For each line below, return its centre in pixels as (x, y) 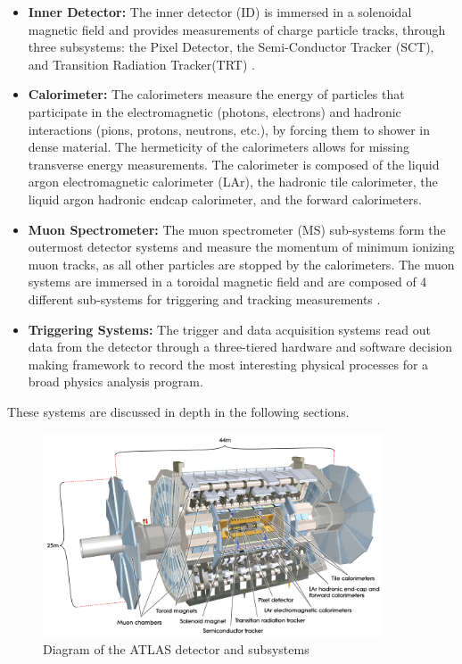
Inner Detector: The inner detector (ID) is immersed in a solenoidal (220, 12)
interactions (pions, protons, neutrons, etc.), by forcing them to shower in (229, 129)
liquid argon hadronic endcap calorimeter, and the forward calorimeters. (225, 199)
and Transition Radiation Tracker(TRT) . (141, 64)
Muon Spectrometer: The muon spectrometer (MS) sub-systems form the (237, 229)
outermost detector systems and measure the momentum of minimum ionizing (241, 247)
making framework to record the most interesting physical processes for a (228, 364)
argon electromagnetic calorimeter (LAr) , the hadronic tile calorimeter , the (233, 182)
